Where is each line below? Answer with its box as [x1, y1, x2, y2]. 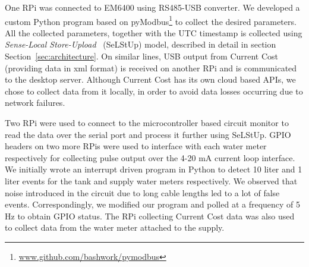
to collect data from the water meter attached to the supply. [5, 221, 225, 234]
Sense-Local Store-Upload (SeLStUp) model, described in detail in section [5, 38, 276, 51]
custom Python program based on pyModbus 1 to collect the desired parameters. [5, 13, 297, 27]
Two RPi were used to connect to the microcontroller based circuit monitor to [5, 117, 289, 128]
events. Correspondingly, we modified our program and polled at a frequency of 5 [5, 198, 301, 211]
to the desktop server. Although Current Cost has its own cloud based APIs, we [5, 73, 296, 86]
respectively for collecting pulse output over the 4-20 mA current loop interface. [5, 151, 295, 164]
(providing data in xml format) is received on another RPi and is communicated [5, 61, 297, 74]
